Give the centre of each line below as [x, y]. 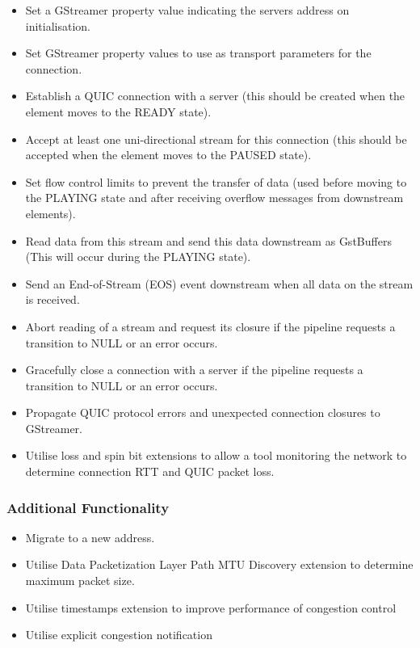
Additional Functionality [88, 507]
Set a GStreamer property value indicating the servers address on [187, 10]
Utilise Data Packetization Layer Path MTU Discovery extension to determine [219, 564]
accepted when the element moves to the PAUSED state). [168, 155]
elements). [50, 213]
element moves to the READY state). [118, 111]
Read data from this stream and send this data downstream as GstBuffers [208, 240]
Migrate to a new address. [90, 537]
